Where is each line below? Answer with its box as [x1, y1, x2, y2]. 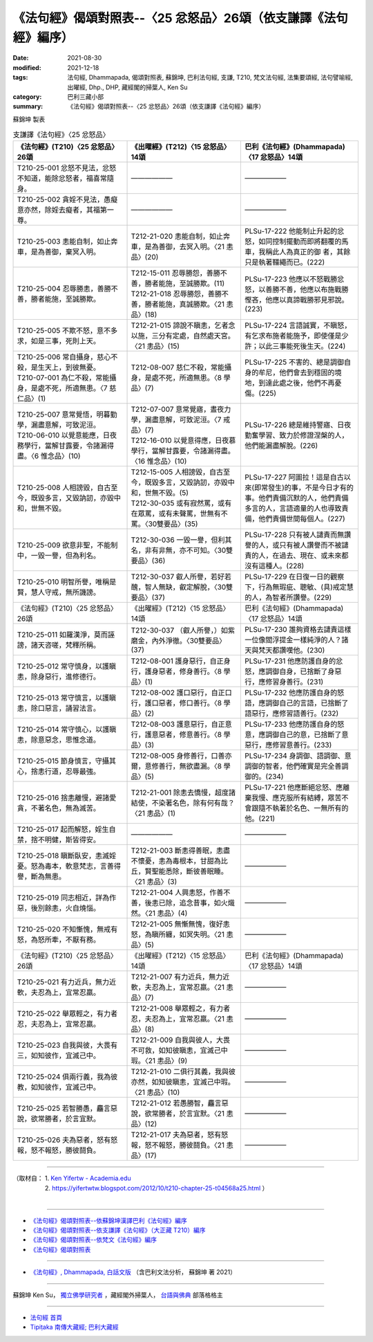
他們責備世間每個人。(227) [258, 514, 345, 524]
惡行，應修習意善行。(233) [245, 741, 332, 750]
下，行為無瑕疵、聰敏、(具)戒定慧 [245, 582, 354, 592]
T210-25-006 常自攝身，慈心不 [17, 352, 118, 362]
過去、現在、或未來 [279, 551, 342, 561]
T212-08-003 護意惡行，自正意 [131, 720, 233, 729]
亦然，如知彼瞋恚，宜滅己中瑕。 [131, 1077, 235, 1087]
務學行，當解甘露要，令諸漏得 [17, 441, 114, 451]
